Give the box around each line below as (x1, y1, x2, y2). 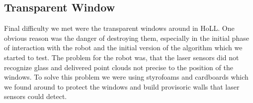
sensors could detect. (4, 91, 67, 102)
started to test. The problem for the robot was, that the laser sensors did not (4, 52, 239, 62)
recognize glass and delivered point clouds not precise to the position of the (4, 62, 233, 72)
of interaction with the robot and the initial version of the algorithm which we (4, 42, 243, 53)
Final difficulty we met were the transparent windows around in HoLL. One (4, 23, 235, 33)
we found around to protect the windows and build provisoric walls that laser (4, 81, 240, 92)
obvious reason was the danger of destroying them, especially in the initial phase (4, 32, 249, 43)
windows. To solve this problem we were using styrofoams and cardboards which (4, 72, 249, 82)
